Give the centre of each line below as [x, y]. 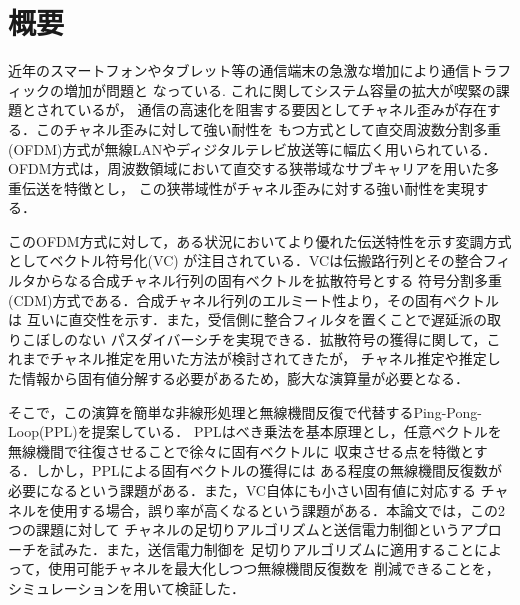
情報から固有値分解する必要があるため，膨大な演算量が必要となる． [245, 378]
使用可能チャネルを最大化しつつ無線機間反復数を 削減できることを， [274, 568]
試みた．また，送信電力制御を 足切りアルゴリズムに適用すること [261, 548]
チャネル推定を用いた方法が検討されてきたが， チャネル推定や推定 [268, 358]
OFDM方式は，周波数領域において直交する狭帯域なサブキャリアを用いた [247, 168]
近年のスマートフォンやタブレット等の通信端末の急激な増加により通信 [239, 70]
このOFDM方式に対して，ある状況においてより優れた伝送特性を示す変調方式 [260, 240]
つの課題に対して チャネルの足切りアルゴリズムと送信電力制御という [234, 529]
